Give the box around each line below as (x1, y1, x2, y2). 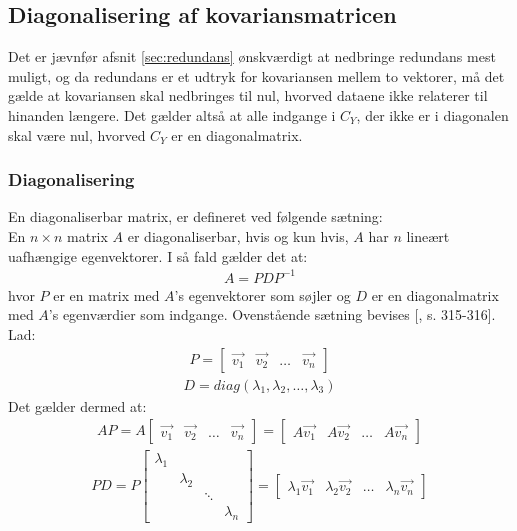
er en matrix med (53, 284, 160, 305)
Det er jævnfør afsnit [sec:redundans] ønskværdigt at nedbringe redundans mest (8, 46, 496, 67)
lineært (406, 225, 450, 246)
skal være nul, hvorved (8, 124, 146, 145)
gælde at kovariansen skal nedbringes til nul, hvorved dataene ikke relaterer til (8, 85, 488, 106)
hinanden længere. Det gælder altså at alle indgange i (8, 104, 336, 125)
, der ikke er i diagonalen (356, 104, 509, 125)
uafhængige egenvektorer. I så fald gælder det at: (8, 245, 308, 266)
